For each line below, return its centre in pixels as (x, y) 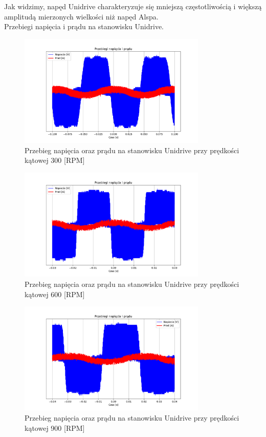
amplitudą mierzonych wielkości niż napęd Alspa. (81, 16)
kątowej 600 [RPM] (55, 294)
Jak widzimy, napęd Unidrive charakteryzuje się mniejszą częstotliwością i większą (133, 6)
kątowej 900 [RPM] (55, 428)
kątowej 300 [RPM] (55, 160)
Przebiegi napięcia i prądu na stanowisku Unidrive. (84, 26)
